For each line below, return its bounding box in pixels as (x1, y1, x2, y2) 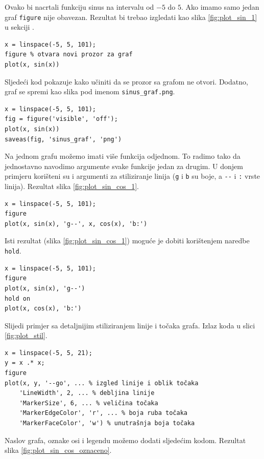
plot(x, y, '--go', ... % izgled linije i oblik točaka (5, 379, 199, 387)
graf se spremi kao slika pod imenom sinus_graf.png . (5, 86, 175, 97)
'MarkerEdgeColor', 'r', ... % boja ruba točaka (19, 409, 187, 417)
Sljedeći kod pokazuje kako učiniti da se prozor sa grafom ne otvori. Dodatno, (5, 76, 248, 87)
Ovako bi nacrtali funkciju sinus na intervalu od (5, 2, 154, 12)
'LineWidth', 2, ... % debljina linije (19, 389, 155, 397)
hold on (5, 295, 31, 302)
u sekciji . (5, 22, 35, 32)
